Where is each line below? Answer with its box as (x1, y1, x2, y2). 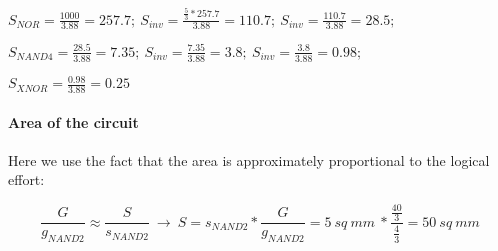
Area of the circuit (8, 111, 139, 132)
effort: (8, 169, 45, 190)
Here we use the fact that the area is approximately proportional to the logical (8, 149, 490, 170)
